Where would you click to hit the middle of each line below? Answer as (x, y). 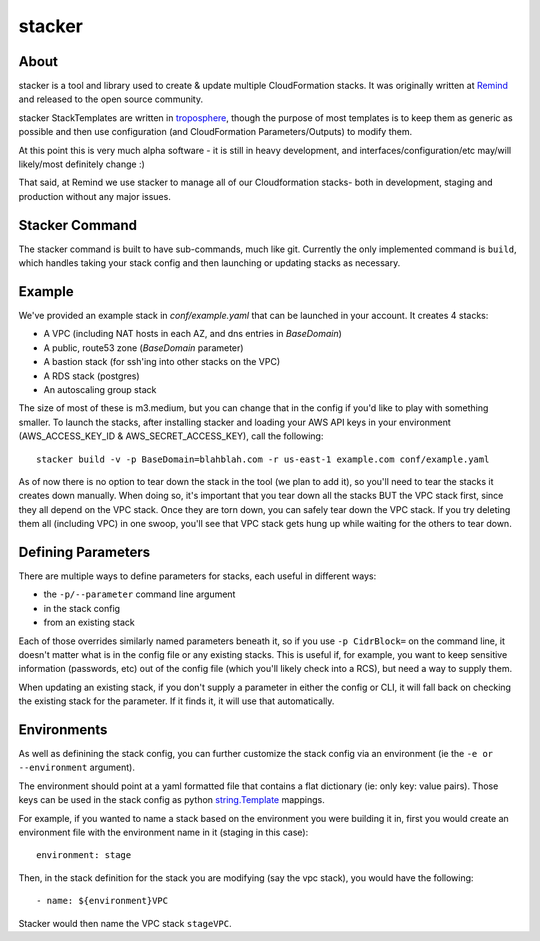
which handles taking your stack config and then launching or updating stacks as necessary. (209, 263)
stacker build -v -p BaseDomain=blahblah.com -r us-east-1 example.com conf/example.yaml (263, 459)
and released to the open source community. (111, 99)
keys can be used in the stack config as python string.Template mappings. (171, 800)
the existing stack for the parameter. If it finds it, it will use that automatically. (176, 701)
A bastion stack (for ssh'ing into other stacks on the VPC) (162, 362)
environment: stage (84, 855)
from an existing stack (89, 622)
